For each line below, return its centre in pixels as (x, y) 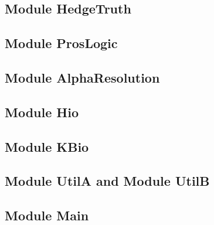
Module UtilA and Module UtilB (107, 181)
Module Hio (42, 112)
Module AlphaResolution (82, 77)
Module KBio (47, 146)
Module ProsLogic (61, 43)
